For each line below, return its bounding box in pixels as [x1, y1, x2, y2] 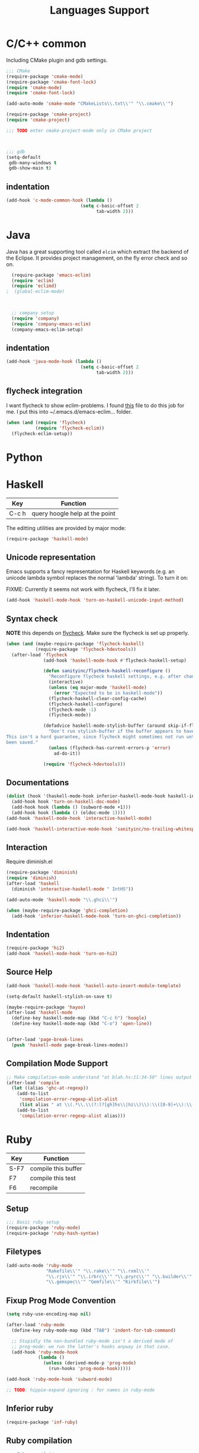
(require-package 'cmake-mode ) [6, 74, 84, 79]
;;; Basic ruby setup [6, 1219, 60, 1225]
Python [6, 451, 43, 464]
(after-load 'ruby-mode [6, 1322, 65, 1328]
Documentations [6, 777, 69, 787]
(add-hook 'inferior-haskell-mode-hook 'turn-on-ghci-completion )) [11, 913, 182, 919]
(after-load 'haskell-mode [6, 1010, 73, 1015]
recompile [30, 1183, 58, 1192]
